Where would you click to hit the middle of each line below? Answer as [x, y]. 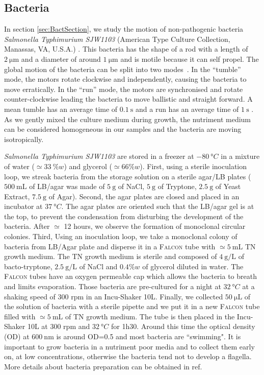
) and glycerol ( [88, 166]
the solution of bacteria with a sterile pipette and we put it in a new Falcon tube [132, 306]
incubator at [23, 206]
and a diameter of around [61, 58]
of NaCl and [98, 266]
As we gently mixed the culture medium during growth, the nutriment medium [128, 119]
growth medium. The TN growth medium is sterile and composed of [111, 256]
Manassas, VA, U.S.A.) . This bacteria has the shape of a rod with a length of [126, 49]
